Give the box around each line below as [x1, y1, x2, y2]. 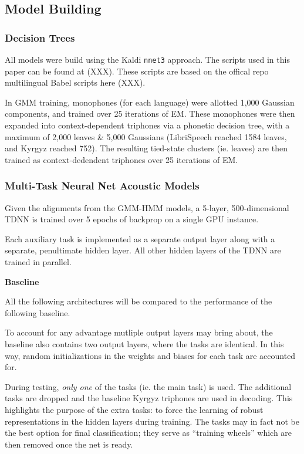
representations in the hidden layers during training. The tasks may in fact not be [5, 415, 299, 427]
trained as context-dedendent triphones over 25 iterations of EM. [5, 153, 238, 165]
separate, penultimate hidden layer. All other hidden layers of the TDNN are [5, 244, 281, 256]
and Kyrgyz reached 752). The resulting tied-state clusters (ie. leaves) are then [5, 142, 288, 154]
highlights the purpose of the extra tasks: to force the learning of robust [5, 403, 264, 415]
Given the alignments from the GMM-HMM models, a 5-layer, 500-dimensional [5, 201, 289, 214]
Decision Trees [5, 30, 75, 45]
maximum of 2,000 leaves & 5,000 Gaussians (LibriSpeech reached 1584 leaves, [5, 130, 287, 143]
